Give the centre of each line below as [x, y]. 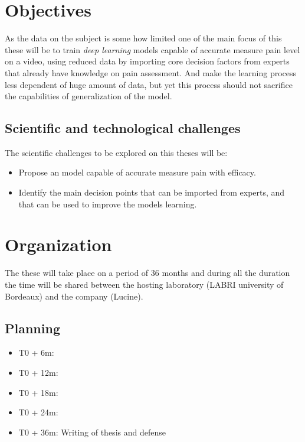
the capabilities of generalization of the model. [88, 96]
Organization [58, 244]
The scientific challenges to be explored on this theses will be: [116, 152]
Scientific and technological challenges [123, 128]
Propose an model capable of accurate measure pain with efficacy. [137, 172]
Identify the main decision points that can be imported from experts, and [152, 192]
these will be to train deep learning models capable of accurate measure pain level [152, 49]
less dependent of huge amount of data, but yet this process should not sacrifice [149, 84]
